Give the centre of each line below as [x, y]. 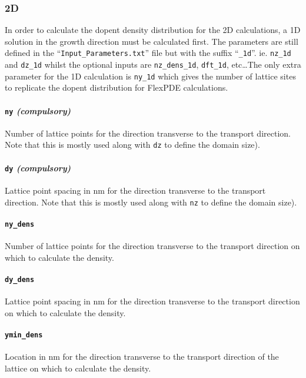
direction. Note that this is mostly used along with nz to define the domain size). [151, 202]
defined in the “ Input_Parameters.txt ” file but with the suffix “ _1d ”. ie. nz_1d [148, 53]
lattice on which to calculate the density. [78, 368]
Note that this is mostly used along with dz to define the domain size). [132, 145]
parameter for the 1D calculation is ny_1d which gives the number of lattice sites [150, 76]
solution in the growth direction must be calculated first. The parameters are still [152, 41]
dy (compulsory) [38, 168]
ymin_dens [24, 335]
